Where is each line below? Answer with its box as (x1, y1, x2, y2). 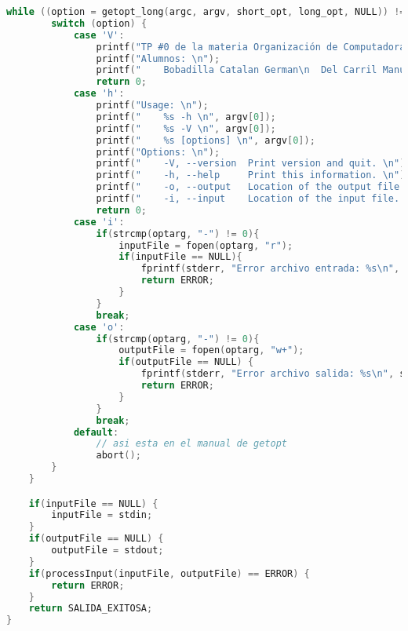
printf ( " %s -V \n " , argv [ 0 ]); (96, 122, 276, 134)
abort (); (96, 450, 141, 461)
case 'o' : (73, 321, 125, 333)
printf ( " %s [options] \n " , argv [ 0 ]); (96, 134, 315, 146)
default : (73, 426, 119, 438)
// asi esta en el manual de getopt (96, 438, 287, 450)
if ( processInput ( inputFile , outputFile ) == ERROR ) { (28, 567, 310, 579)
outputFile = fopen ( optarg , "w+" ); (118, 345, 304, 356)
